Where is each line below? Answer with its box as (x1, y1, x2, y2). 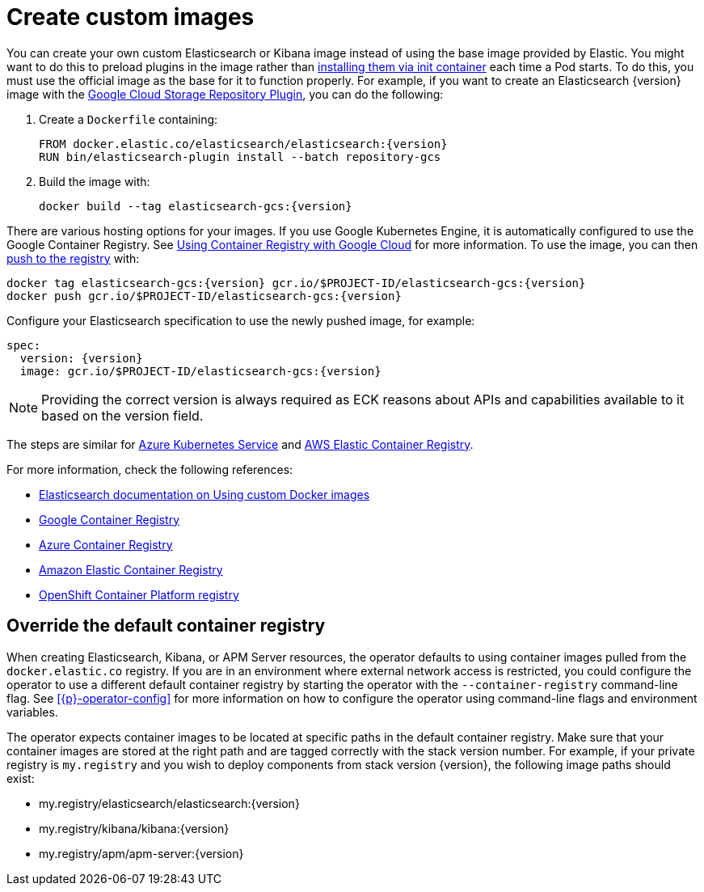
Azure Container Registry (39, 537, 173, 552)
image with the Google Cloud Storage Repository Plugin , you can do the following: (6, 87, 444, 101)
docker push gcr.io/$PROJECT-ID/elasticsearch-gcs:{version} (6, 289, 402, 302)
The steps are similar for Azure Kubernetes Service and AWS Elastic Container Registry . (6, 437, 474, 451)
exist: (6, 771, 35, 785)
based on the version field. (41, 407, 204, 424)
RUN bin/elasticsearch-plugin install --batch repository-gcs (39, 150, 441, 163)
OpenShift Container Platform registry (39, 587, 239, 602)
